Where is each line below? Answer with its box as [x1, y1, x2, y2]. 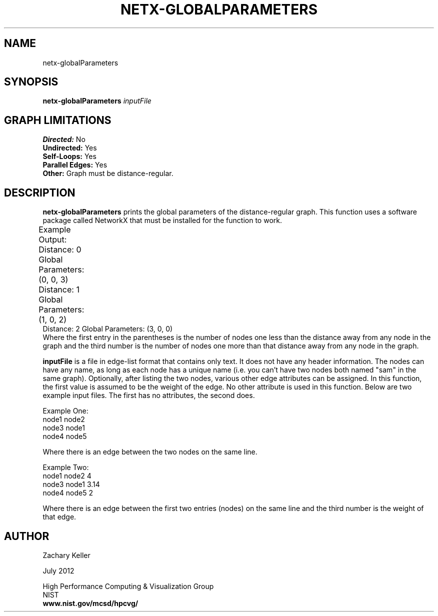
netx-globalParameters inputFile [42, 96, 151, 105]
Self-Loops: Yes [42, 152, 96, 161]
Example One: [42, 406, 88, 415]
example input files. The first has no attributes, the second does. [42, 391, 255, 400]
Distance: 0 [38, 244, 81, 255]
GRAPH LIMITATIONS [4, 113, 111, 126]
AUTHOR [4, 529, 49, 542]
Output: [38, 234, 67, 245]
